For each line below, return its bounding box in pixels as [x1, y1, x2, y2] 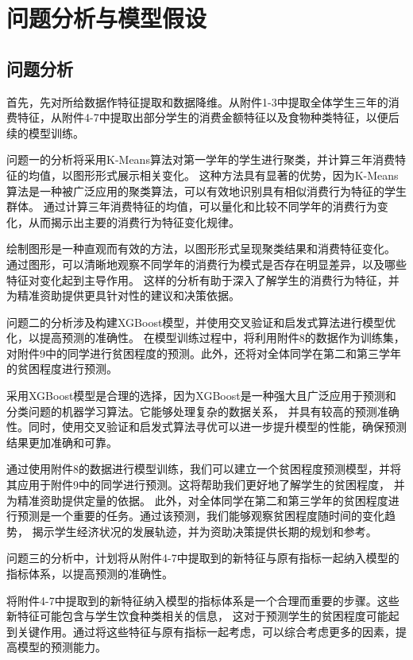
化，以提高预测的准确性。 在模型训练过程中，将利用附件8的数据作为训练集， [6, 329, 405, 346]
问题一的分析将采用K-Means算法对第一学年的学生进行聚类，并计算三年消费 [6, 151, 395, 168]
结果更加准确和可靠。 [6, 433, 118, 450]
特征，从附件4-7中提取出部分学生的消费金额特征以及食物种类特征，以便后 [17, 109, 399, 126]
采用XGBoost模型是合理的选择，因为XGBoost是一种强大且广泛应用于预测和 [6, 387, 396, 404]
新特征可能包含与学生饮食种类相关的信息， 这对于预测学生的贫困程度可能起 [6, 608, 399, 624]
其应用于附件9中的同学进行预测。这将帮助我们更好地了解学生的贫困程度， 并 [6, 476, 405, 493]
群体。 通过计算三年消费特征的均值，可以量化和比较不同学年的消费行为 [6, 198, 377, 215]
